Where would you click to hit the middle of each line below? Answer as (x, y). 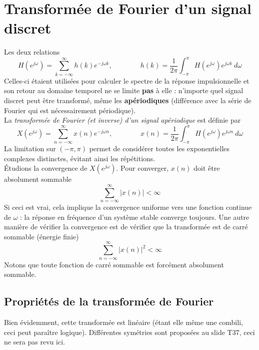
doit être (207, 168)
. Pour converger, (142, 168)
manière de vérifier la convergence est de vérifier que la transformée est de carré (126, 227)
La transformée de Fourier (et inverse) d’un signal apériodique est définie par (122, 120)
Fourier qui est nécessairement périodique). (70, 110)
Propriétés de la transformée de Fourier (109, 301)
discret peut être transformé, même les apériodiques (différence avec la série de (128, 100)
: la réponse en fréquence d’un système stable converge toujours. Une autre (135, 217)
